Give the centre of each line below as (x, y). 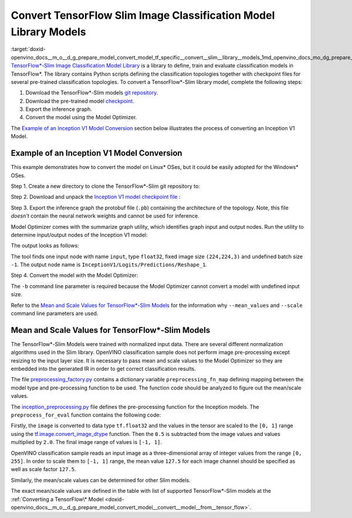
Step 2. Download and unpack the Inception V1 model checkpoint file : (96, 197)
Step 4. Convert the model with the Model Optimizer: (75, 275)
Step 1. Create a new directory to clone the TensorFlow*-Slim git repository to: (106, 186)
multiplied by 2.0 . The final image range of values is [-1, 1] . (87, 442)
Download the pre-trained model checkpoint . (80, 101)
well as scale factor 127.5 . (43, 469)
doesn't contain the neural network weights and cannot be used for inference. (105, 216)
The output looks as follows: (45, 246)
